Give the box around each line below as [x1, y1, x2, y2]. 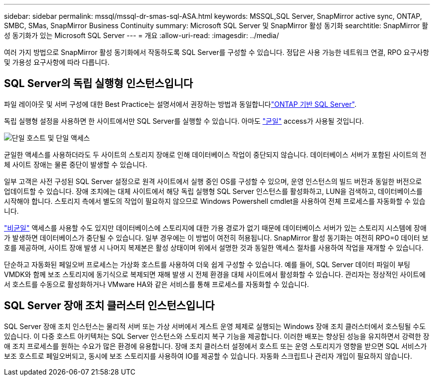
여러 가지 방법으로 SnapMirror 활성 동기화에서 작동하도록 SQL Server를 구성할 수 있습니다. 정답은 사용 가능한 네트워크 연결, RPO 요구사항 [4, 48, 430, 56]
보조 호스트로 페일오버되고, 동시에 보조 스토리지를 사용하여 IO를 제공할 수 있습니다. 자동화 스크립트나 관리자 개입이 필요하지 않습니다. [4, 351, 412, 360]
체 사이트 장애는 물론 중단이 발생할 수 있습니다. [4, 160, 148, 169]
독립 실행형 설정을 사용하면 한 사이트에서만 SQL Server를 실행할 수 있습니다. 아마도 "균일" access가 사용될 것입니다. [4, 116, 364, 125]
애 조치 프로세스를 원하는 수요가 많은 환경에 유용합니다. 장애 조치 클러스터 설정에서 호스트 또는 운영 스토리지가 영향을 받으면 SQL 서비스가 [4, 341, 427, 350]
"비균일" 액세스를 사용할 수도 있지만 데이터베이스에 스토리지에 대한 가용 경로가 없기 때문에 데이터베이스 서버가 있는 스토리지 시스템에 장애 [4, 223, 427, 232]
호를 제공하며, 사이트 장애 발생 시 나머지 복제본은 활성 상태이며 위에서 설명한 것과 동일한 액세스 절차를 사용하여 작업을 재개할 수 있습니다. [4, 243, 424, 252]
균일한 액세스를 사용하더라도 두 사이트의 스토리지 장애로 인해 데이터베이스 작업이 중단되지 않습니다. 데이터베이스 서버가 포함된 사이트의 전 [4, 150, 427, 159]
